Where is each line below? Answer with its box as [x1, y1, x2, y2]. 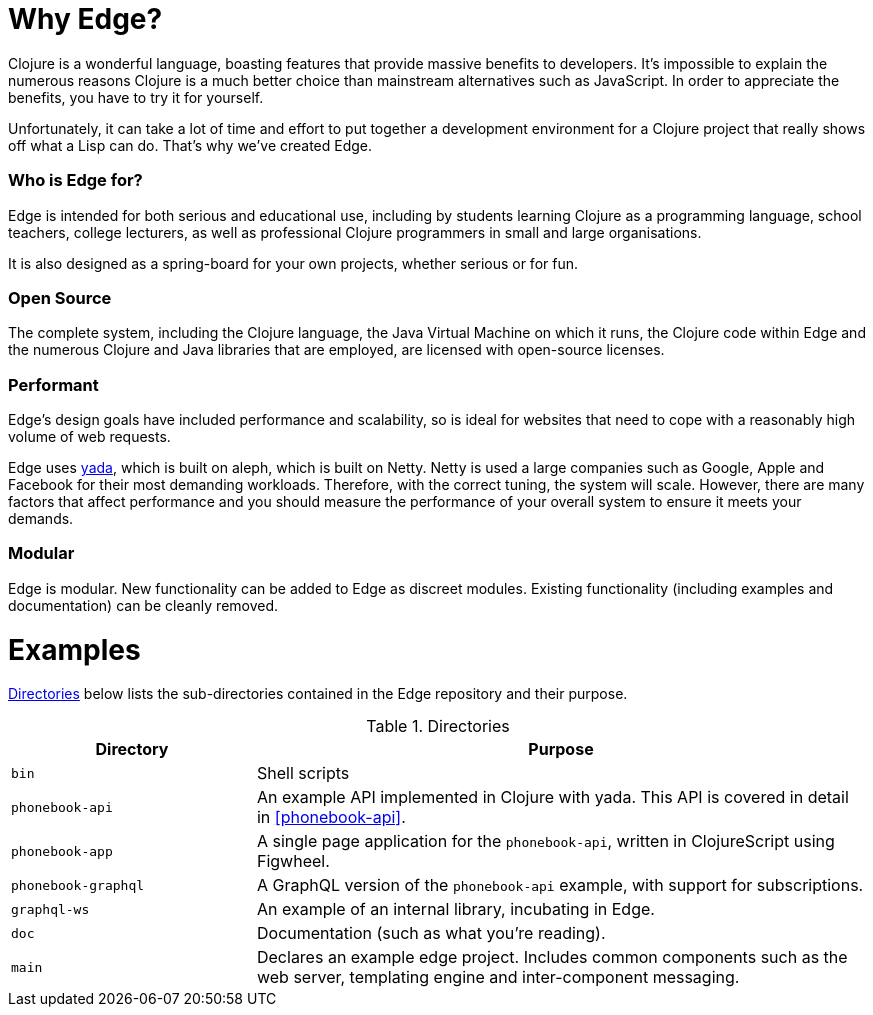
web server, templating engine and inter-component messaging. [256, 967, 740, 988]
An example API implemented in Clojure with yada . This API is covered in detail [256, 787, 849, 808]
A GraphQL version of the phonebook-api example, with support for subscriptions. [256, 875, 864, 896]
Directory [95, 739, 169, 760]
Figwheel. [256, 851, 330, 872]
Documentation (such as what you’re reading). [256, 923, 606, 944]
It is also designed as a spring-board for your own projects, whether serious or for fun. [8, 254, 579, 272]
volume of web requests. [8, 428, 171, 445]
